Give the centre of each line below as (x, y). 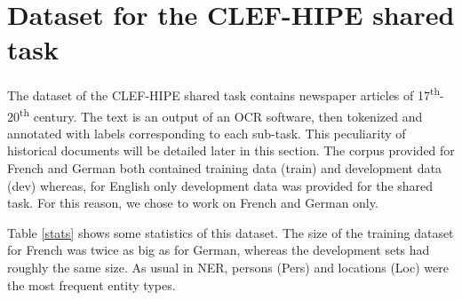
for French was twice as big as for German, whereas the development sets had (219, 250)
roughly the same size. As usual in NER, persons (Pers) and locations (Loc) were (228, 267)
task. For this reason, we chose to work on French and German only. (193, 203)
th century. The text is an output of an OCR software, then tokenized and (221, 114)
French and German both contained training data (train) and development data (224, 168)
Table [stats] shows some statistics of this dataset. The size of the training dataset (231, 232)
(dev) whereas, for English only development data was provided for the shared (220, 185)
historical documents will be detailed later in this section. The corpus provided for (231, 150)
